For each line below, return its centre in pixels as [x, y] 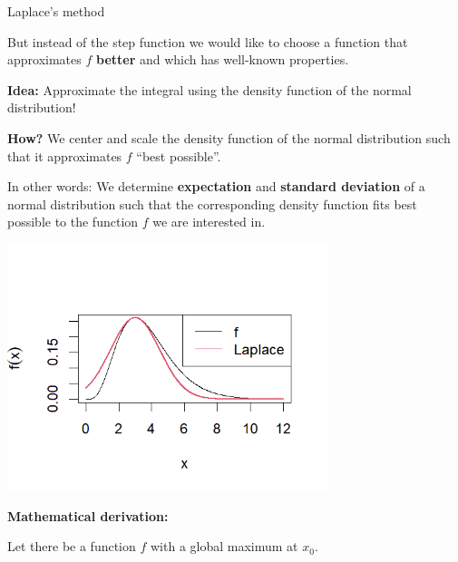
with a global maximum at [224, 546]
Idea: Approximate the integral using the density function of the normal [210, 89]
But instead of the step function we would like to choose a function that [208, 41]
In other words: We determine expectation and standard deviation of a [216, 186]
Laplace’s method [56, 11]
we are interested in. [209, 222]
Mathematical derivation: [88, 515]
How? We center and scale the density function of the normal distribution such [229, 137]
